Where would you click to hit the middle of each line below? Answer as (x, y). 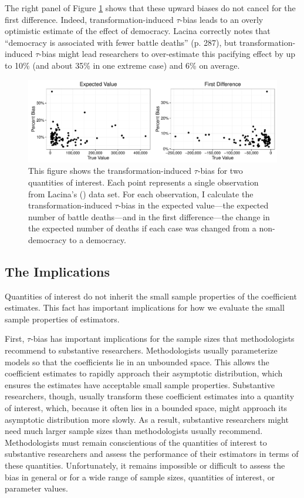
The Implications (58, 271)
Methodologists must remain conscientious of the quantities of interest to (136, 442)
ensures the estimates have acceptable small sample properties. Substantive (140, 384)
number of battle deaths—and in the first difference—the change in (149, 216)
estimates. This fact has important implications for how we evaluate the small (145, 307)
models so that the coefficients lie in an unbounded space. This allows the (137, 361)
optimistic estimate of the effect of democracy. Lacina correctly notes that (138, 31)
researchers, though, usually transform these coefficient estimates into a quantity (150, 396)
